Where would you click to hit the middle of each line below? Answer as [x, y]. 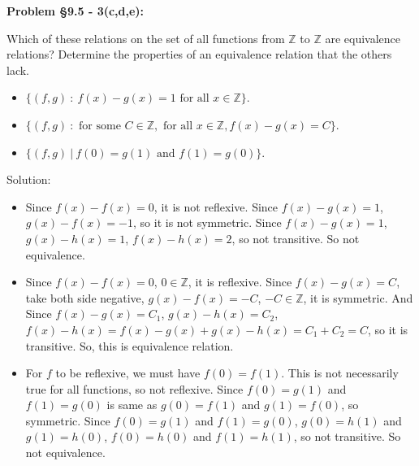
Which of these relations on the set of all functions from [146, 38]
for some [100, 126]
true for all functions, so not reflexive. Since [134, 388]
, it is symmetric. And [358, 297]
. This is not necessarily [340, 373]
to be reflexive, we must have [128, 373]
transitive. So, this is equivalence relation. [130, 345]
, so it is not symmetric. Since [207, 222]
